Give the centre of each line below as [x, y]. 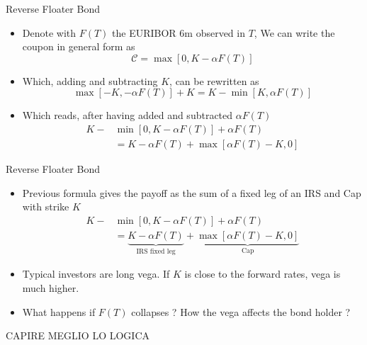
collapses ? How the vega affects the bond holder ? [241, 311]
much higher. [51, 287]
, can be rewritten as [214, 80]
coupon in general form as [79, 46]
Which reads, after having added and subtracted [128, 115]
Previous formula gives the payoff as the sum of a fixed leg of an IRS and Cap [192, 192]
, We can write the [294, 32]
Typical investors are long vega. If [96, 274]
